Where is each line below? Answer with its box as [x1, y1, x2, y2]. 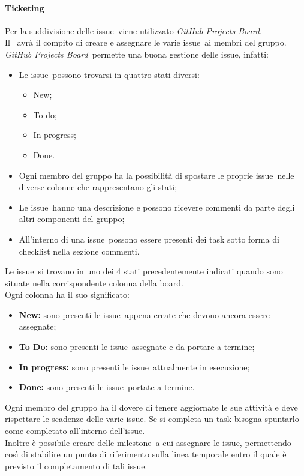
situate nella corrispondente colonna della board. [5, 276, 183, 289]
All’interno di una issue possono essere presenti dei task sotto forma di [19, 232, 279, 245]
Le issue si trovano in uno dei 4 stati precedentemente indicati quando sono [5, 265, 283, 277]
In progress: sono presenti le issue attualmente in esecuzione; [19, 360, 250, 373]
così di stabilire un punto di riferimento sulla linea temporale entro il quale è [5, 448, 287, 460]
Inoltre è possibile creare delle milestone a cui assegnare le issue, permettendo [5, 436, 291, 448]
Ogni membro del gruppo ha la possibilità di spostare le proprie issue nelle [19, 169, 294, 181]
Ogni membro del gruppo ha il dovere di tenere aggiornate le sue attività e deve [5, 400, 298, 413]
